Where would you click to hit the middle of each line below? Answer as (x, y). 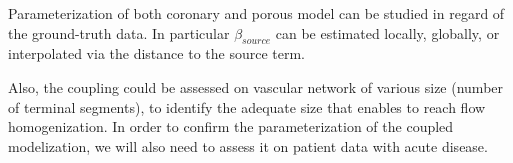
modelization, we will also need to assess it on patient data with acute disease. (248, 145)
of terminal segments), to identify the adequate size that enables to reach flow (247, 106)
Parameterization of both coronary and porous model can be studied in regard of (256, 13)
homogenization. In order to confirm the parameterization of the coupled (231, 126)
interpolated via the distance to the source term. (156, 53)
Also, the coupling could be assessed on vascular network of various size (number (256, 86)
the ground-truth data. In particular (119, 32)
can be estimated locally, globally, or (387, 32)
